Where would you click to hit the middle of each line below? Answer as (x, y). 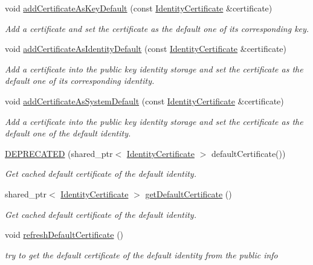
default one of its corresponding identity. (80, 81)
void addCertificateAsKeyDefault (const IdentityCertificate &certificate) (139, 8)
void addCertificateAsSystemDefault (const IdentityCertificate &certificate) (144, 101)
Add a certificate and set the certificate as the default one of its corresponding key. (157, 28)
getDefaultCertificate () (189, 193)
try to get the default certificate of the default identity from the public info (141, 254)
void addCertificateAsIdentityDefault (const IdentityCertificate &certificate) (146, 49)
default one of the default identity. (68, 133)
